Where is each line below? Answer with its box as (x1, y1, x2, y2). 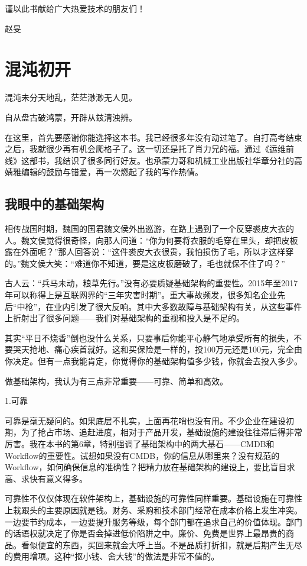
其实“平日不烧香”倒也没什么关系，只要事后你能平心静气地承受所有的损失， (5, 331, 294, 344)
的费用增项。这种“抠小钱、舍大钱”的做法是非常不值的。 (5, 550, 220, 562)
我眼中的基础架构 (5, 195, 104, 213)
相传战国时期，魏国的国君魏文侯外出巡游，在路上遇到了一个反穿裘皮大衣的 (5, 222, 294, 235)
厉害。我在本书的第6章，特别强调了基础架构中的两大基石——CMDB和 (5, 437, 275, 449)
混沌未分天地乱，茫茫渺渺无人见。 (5, 91, 137, 104)
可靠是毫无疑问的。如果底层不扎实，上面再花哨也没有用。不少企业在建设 (5, 414, 286, 426)
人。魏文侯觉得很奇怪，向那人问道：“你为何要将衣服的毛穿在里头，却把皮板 (5, 234, 298, 246)
